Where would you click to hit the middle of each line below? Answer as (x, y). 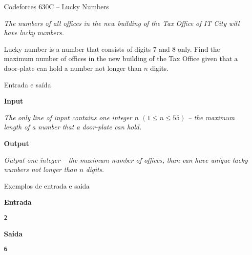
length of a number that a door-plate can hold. (73, 127)
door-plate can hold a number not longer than (73, 68)
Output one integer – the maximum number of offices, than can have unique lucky (126, 159)
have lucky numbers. (34, 32)
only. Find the (199, 49)
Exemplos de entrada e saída (47, 185)
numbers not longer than (41, 169)
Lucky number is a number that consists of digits (77, 49)
